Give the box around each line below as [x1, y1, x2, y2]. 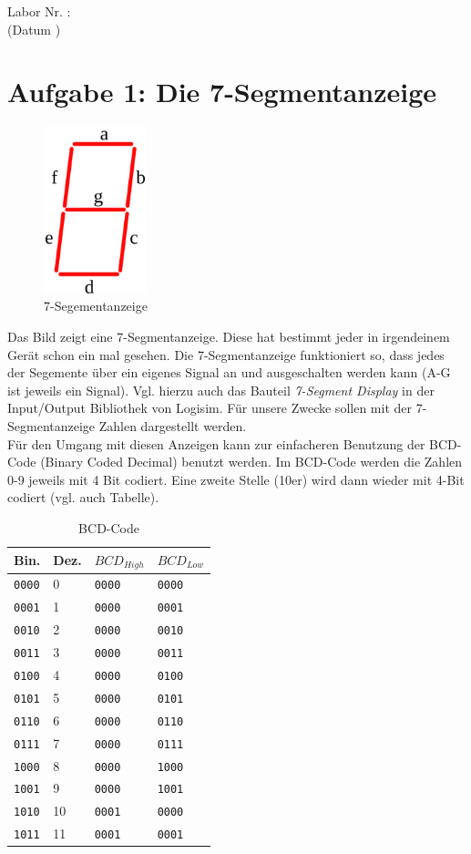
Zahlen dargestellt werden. [98, 417, 247, 435]
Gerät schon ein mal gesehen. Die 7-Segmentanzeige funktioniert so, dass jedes [7, 345, 445, 364]
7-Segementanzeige [44, 296, 148, 315]
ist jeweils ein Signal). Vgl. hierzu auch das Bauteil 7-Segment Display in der [7, 380, 435, 399]
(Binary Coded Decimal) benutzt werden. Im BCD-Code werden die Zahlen [40, 452, 463, 471]
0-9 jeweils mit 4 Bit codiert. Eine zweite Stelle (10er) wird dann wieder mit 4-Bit [7, 469, 465, 489]
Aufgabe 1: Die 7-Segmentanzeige [7, 73, 437, 110]
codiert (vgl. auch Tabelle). [7, 488, 159, 507]
